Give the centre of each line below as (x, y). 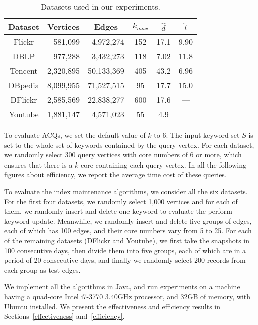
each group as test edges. (42, 270)
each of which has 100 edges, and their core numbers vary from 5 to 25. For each (128, 230)
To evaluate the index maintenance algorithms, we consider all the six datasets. (126, 191)
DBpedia (24, 85)
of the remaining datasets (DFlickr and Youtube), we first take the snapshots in (127, 240)
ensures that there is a (38, 164)
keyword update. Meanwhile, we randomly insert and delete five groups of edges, (128, 220)
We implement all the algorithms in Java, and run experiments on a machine (122, 287)
